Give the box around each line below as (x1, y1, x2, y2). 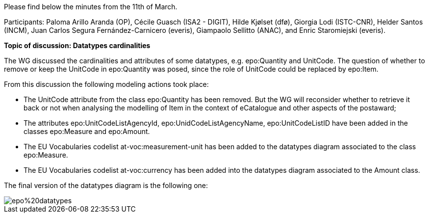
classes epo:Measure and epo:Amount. (24, 127, 150, 136)
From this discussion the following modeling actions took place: (4, 80, 209, 88)
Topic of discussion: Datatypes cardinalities (4, 41, 151, 50)
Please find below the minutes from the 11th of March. (4, 2, 177, 11)
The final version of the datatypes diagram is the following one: (4, 181, 208, 190)
